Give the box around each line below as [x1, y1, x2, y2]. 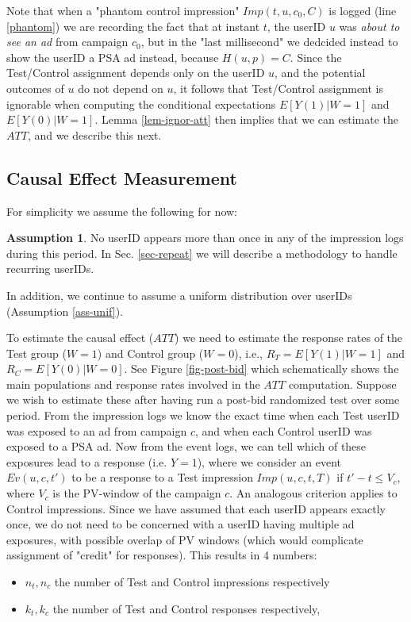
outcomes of [6, 79, 64, 96]
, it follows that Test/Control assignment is [173, 79, 384, 96]
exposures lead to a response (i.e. [6, 453, 167, 470]
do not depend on [78, 79, 163, 96]
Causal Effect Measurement [6, 165, 237, 190]
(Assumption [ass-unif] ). [6, 302, 123, 319]
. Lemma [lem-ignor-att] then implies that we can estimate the [94, 111, 399, 128]
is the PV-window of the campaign [52, 485, 221, 501]
